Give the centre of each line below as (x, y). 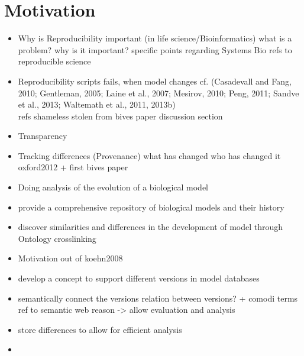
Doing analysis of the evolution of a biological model (113, 187)
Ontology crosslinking (57, 238)
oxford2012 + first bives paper (73, 167)
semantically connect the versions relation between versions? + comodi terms (158, 298)
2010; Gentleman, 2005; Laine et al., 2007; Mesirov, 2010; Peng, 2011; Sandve (159, 93)
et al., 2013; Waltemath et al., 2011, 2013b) (97, 104)
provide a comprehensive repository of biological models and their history (151, 207)
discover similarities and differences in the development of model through (151, 227)
